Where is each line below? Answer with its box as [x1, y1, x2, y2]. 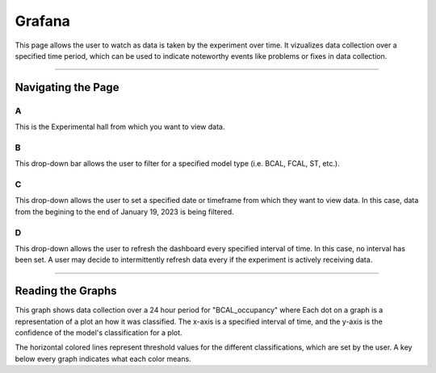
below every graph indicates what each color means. [15, 354, 191, 363]
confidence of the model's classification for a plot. [15, 327, 182, 338]
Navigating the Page [15, 81, 119, 94]
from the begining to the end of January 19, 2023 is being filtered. [15, 206, 234, 217]
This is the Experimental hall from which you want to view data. [15, 122, 225, 132]
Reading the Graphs [15, 284, 117, 298]
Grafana [15, 12, 70, 30]
